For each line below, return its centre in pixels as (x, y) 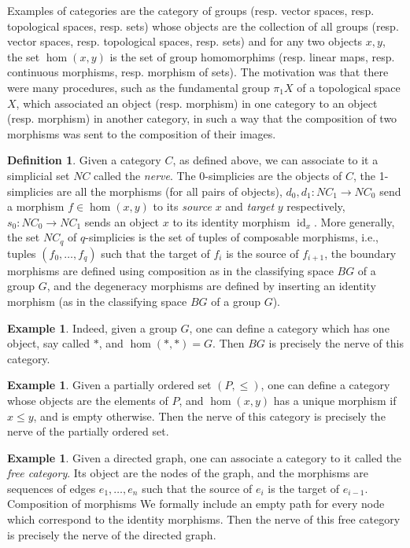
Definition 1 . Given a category (84, 160)
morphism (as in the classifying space (97, 301)
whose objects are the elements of (88, 400)
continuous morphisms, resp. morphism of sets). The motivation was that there (198, 72)
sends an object (122, 221)
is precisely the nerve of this (336, 343)
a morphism (36, 206)
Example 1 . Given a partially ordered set (109, 385)
